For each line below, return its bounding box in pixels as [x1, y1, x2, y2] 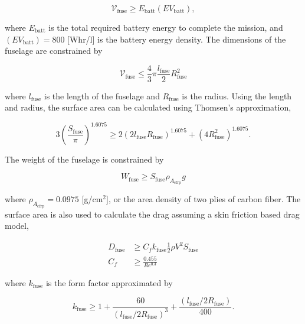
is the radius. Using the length [182, 89, 292, 102]
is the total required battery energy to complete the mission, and [48, 21, 283, 33]
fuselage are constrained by [5, 44, 103, 57]
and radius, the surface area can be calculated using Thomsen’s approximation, [5, 101, 291, 114]
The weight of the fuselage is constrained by [5, 153, 164, 165]
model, [5, 219, 29, 232]
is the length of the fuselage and [44, 89, 160, 102]
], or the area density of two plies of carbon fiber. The [106, 193, 301, 205]
